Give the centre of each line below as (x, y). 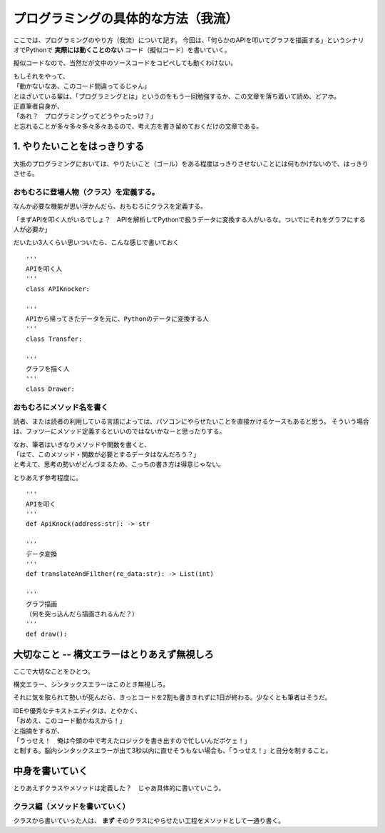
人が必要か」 (32, 229)
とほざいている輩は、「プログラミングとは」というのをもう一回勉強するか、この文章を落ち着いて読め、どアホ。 (177, 96)
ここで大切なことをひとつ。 (53, 671)
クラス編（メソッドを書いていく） (71, 807)
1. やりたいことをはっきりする (79, 146)
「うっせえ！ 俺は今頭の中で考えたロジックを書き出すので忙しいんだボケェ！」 (132, 740)
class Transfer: (54, 339)
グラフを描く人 (48, 369)
